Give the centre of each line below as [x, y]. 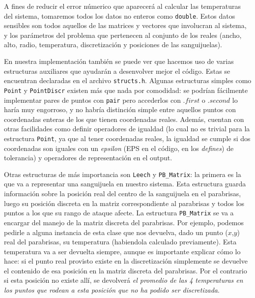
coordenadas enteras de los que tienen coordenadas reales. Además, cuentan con [124, 119]
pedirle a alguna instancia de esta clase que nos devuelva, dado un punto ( [116, 232]
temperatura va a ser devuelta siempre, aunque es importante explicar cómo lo [122, 251]
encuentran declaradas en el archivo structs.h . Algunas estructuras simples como [128, 80]
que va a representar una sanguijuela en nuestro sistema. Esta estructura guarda [125, 184]
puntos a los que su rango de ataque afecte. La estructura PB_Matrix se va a [119, 213]
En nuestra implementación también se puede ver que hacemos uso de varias [119, 61]
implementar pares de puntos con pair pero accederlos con [92, 100]
